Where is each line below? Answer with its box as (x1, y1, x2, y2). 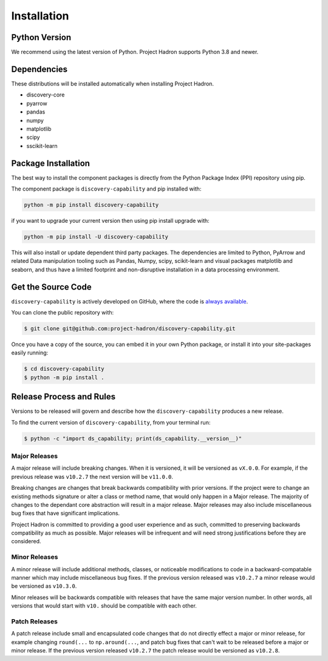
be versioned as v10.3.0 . (11, 583, 77, 590)
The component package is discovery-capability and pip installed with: (11, 185, 202, 192)
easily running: (11, 349, 49, 356)
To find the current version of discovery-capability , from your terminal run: (11, 419, 211, 426)
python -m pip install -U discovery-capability (24, 233, 168, 240)
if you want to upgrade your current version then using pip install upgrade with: (11, 217, 210, 224)
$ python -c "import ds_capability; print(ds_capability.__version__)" (24, 435, 242, 442)
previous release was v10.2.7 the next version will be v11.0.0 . (11, 473, 173, 480)
